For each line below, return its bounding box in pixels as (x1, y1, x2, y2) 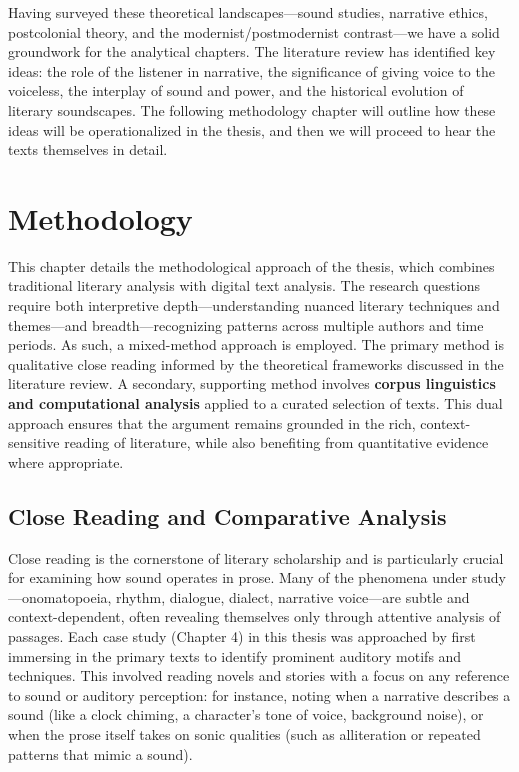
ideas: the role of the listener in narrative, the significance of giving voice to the (8, 60, 495, 81)
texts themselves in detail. (8, 139, 168, 160)
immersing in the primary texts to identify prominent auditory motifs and (8, 645, 462, 666)
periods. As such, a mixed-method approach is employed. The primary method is (8, 334, 504, 355)
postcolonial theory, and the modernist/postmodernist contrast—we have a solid (8, 21, 500, 42)
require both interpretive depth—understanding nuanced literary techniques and (8, 295, 500, 316)
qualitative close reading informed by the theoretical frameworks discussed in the (8, 353, 504, 374)
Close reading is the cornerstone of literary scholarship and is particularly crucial (8, 547, 504, 568)
